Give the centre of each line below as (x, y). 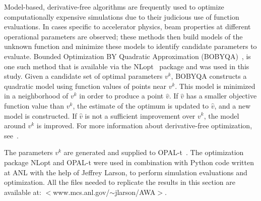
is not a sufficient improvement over (140, 115)
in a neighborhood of (36, 96)
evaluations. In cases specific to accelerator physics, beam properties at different (127, 27)
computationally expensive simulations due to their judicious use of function (122, 16)
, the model (221, 115)
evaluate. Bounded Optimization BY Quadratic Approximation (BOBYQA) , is (127, 56)
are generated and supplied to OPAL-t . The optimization (154, 152)
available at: (23, 192)
